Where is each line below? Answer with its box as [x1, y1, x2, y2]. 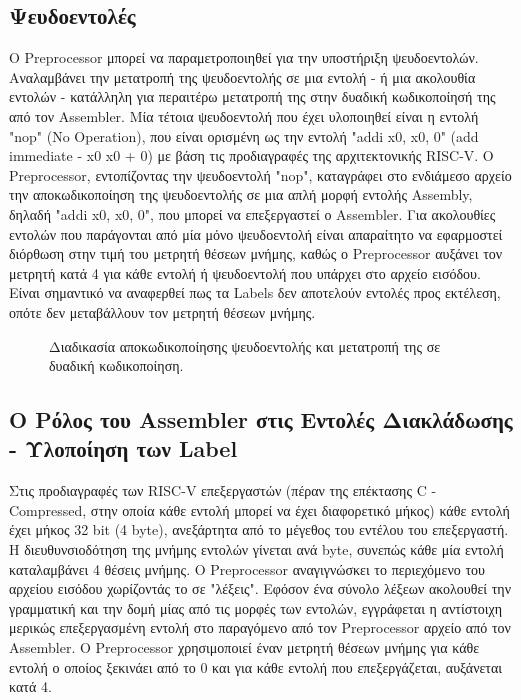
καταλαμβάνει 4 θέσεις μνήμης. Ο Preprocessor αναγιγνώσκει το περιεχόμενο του [9, 558, 486, 579]
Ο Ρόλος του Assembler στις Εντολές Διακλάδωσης [9, 404, 513, 435]
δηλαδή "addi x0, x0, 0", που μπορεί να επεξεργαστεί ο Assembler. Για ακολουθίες [9, 203, 496, 224]
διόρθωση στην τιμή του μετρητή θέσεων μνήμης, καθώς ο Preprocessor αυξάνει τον [9, 243, 503, 264]
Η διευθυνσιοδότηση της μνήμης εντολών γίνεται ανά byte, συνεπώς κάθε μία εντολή [9, 539, 504, 560]
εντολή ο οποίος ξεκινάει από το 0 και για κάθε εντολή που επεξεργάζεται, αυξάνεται [9, 656, 503, 677]
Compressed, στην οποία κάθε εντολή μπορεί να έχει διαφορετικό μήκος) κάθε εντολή [9, 499, 510, 520]
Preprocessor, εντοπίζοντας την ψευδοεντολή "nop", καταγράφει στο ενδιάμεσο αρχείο [9, 164, 512, 185]
